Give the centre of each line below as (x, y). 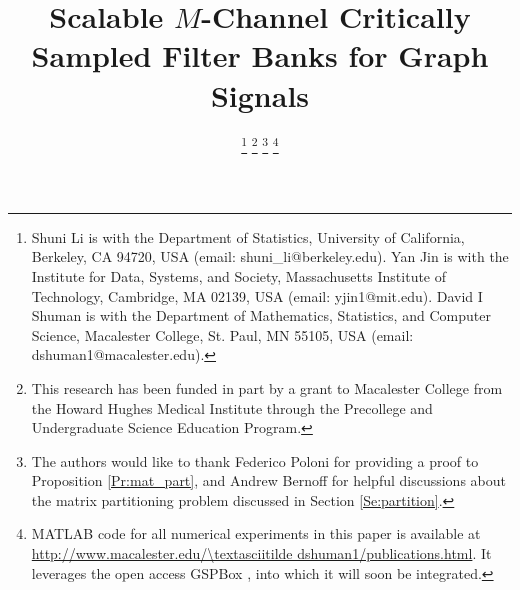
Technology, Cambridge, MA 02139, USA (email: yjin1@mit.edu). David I (257, 295)
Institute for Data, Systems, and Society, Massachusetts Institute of (239, 275)
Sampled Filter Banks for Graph (260, 55)
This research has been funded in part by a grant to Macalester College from (267, 387)
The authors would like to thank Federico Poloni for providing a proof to (255, 460)
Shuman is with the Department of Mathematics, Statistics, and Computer (261, 315)
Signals (260, 94)
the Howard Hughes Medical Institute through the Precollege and (232, 407)
